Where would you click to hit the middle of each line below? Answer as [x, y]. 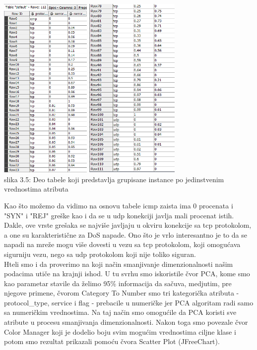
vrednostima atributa [36, 189]
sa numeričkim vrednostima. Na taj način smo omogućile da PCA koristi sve [120, 312]
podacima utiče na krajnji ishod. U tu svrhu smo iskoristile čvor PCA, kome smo [127, 274]
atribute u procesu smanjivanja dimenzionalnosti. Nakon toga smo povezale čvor [126, 322]
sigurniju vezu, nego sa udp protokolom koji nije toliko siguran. [100, 254]
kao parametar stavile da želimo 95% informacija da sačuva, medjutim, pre [118, 283]
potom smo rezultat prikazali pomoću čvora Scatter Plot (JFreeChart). [112, 341]
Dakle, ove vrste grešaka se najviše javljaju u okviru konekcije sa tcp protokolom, [128, 225]
